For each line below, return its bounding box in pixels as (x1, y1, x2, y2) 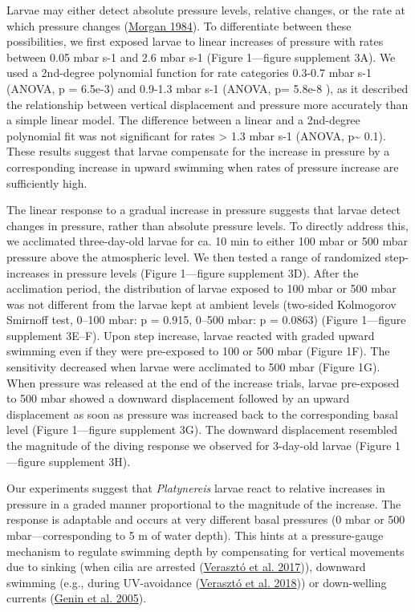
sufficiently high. (6, 174, 87, 191)
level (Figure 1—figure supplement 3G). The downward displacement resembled (6, 421, 398, 438)
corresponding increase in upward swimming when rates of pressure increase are (6, 158, 399, 175)
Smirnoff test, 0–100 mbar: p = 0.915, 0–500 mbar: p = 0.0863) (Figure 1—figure (6, 311, 406, 328)
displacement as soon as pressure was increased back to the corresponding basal (6, 405, 398, 422)
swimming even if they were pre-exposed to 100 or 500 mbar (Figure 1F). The (6, 342, 390, 359)
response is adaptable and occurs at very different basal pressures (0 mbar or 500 (6, 511, 405, 528)
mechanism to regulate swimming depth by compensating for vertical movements (6, 542, 405, 559)
